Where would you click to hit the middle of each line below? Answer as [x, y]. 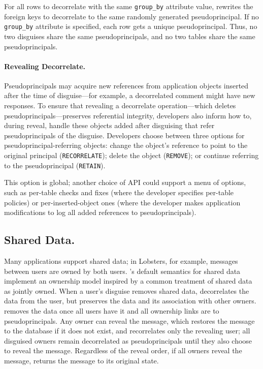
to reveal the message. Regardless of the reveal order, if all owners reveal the [123, 350]
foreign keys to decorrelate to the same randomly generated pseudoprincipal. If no [131, 16]
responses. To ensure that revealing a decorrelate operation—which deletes [120, 105]
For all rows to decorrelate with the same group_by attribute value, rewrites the [129, 6]
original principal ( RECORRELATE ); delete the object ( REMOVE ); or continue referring [131, 155]
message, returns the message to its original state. [81, 360]
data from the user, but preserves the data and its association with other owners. [130, 301]
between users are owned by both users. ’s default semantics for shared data [122, 271]
